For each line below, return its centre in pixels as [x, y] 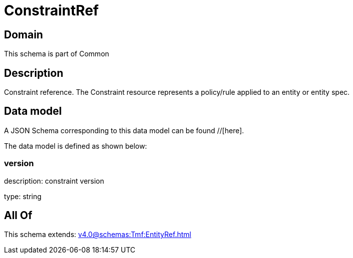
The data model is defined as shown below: [76, 146]
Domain [24, 34]
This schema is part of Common [57, 54]
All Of [18, 216]
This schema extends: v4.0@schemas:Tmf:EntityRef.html [98, 235]
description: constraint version [54, 181]
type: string [23, 196]
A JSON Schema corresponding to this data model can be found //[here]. [124, 130]
